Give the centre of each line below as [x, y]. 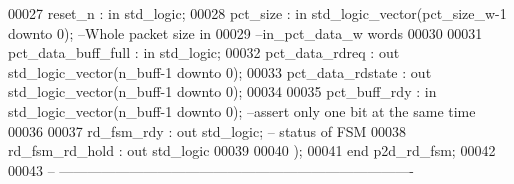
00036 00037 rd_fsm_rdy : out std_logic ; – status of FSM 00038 [207, 130]
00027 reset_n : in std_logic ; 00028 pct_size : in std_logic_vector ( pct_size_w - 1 [257, 13]
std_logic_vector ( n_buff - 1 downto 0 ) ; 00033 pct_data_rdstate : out [220, 71]
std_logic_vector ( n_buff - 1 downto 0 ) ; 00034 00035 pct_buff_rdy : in [222, 91]
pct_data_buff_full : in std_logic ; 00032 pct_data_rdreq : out [204, 52]
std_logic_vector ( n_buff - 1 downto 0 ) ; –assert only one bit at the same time [242, 110]
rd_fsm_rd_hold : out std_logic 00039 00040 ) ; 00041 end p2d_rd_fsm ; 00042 [252, 150]
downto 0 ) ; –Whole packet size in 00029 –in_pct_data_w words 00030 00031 [245, 32]
